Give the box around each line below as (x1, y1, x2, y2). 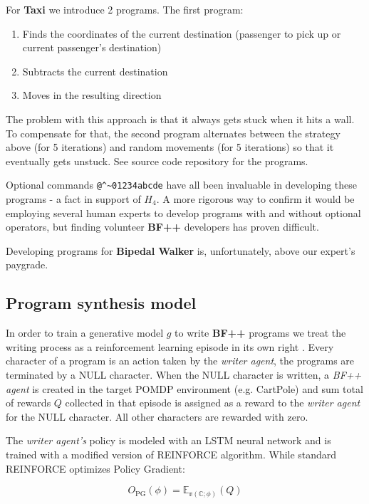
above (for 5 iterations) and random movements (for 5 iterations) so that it (6, 140, 334, 154)
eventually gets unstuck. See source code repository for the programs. (6, 153, 308, 168)
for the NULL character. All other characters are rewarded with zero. (6, 409, 308, 424)
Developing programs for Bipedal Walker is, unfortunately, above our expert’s (6, 243, 355, 258)
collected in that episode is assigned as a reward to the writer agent (65, 395, 360, 410)
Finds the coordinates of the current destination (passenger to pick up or (22, 26, 341, 41)
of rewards (6, 395, 51, 410)
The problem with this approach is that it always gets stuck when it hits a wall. (6, 111, 355, 126)
